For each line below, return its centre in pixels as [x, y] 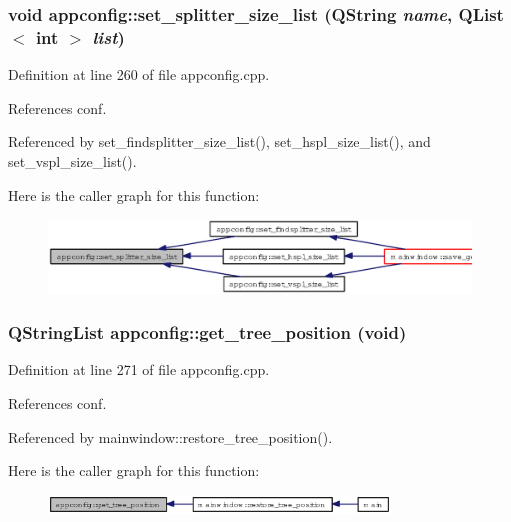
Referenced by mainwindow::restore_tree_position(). [170, 436]
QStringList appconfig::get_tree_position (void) [207, 332]
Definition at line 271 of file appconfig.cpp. [139, 369]
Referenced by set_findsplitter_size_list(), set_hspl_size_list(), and [219, 141]
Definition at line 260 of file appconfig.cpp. [139, 74]
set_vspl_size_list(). [72, 160]
